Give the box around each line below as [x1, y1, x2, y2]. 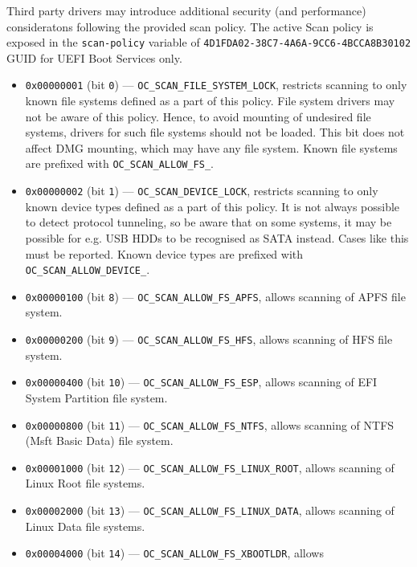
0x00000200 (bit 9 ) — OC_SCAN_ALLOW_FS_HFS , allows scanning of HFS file [25, 331, 393, 348]
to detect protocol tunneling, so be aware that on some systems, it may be [25, 214, 392, 230]
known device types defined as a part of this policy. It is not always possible [25, 198, 400, 214]
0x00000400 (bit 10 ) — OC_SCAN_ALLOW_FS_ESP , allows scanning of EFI [25, 373, 378, 390]
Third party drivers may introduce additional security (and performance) [6, 2, 366, 18]
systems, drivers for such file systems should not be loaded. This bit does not [25, 124, 405, 141]
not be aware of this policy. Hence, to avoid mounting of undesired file [25, 108, 371, 124]
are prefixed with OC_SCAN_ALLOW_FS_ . [25, 155, 214, 172]
